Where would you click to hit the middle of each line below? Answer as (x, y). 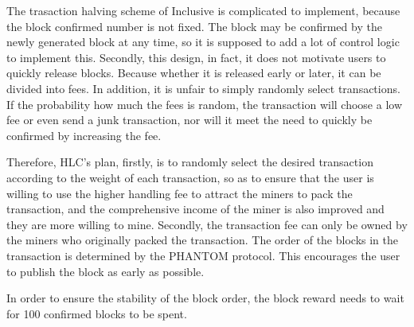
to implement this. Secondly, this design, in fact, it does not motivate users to (196, 57)
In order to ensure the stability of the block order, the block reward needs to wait (205, 298)
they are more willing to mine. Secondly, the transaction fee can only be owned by (207, 224)
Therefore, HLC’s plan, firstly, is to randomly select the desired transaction (190, 162)
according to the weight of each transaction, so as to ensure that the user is (190, 177)
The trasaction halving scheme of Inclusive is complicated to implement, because (203, 10)
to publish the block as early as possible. (105, 271)
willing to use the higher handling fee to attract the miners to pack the (180, 193)
